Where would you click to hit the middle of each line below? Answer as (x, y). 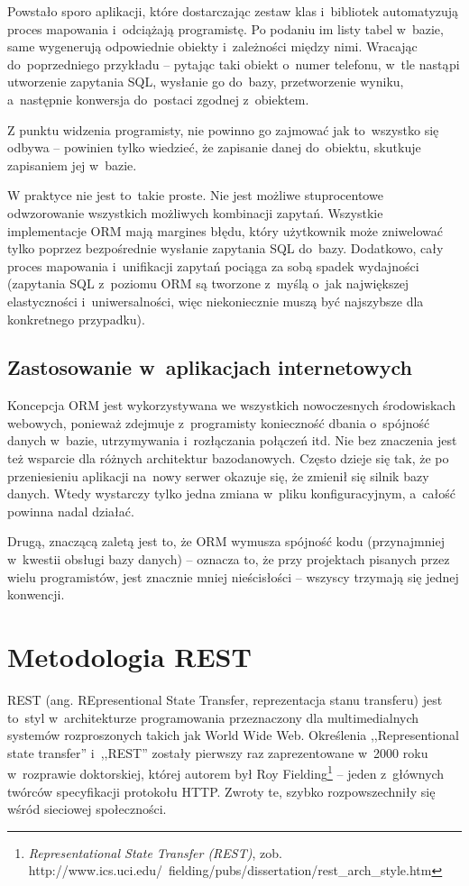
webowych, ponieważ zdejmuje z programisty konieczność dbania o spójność (219, 422)
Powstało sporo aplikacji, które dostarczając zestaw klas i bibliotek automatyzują (233, 11)
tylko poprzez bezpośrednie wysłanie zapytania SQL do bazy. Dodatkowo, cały (225, 248)
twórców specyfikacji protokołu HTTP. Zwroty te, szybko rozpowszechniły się (221, 791)
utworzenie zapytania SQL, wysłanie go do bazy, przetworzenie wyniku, (206, 82)
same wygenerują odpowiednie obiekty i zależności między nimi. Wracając (212, 46)
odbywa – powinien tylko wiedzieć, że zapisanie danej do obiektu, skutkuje (214, 147)
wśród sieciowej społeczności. (87, 809)
